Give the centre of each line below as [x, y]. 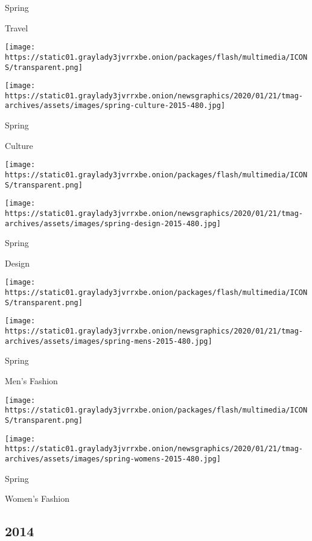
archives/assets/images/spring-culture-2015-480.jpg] [115, 106]
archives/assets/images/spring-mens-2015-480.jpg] [109, 341]
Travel [17, 27]
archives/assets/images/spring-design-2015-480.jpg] [113, 223]
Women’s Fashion [37, 498]
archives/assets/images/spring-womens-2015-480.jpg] [113, 459]
